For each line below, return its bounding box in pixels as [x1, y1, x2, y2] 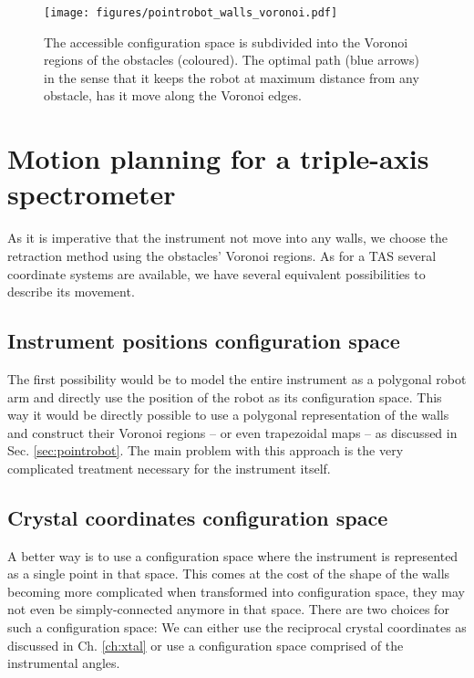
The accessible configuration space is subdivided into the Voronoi [44, 32, 408, 51]
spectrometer [7, 175, 176, 213]
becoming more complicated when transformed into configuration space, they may [7, 581, 465, 600]
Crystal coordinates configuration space [7, 503, 388, 531]
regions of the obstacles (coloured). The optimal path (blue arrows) [44, 50, 419, 69]
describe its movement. [7, 282, 135, 301]
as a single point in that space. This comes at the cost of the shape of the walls [7, 564, 450, 583]
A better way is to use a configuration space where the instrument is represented [7, 546, 459, 565]
